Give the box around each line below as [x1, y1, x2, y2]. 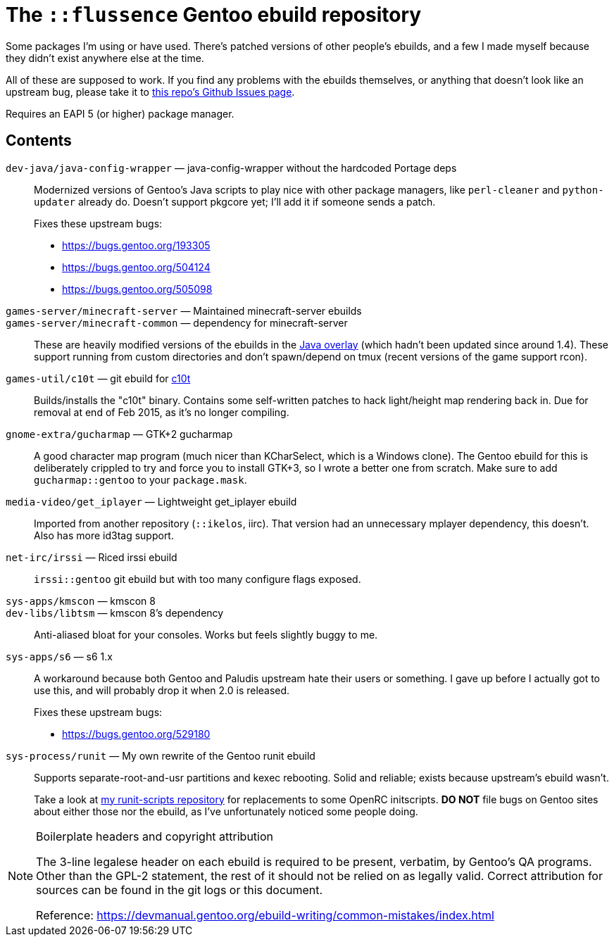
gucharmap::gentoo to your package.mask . [34, 473, 247, 486]
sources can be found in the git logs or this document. [36, 882, 323, 897]
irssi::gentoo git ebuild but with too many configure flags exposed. [34, 572, 361, 585]
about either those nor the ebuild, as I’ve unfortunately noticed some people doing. [34, 805, 418, 817]
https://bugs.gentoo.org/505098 [62, 282, 213, 295]
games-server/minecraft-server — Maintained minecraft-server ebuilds [6, 304, 362, 317]
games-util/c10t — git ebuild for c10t [6, 372, 191, 384]
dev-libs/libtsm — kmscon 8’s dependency [6, 606, 224, 619]
